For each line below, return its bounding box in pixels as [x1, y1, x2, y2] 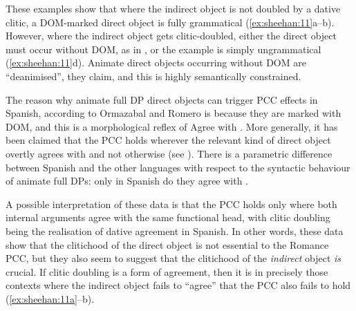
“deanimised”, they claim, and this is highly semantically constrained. [6, 68, 301, 83]
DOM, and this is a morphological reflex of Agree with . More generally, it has [6, 119, 338, 133]
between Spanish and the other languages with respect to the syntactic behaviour [6, 160, 350, 174]
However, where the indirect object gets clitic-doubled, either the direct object [6, 28, 337, 43]
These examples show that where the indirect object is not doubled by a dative [6, 1, 341, 15]
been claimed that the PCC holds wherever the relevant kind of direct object [6, 133, 331, 147]
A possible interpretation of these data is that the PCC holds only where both [6, 196, 337, 211]
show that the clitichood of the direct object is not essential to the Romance [6, 237, 329, 252]
